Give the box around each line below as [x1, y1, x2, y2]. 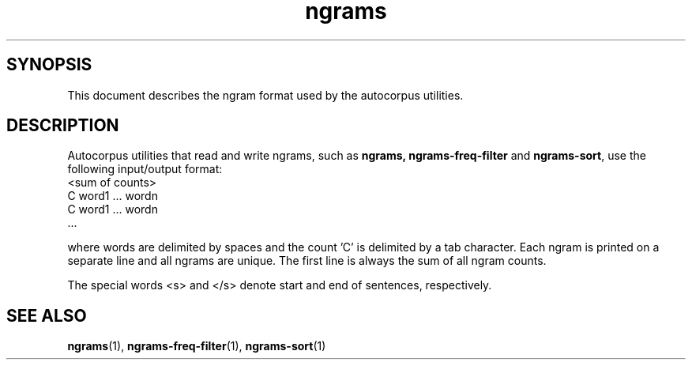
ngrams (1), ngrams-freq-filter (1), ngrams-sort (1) [67, 339, 326, 353]
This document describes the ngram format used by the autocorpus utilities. [67, 88, 464, 102]
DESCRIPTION [6, 115, 119, 136]
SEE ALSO [6, 305, 87, 326]
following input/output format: [67, 162, 223, 176]
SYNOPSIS [6, 55, 92, 75]
